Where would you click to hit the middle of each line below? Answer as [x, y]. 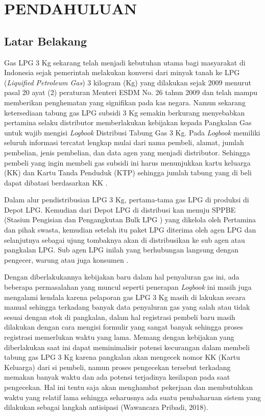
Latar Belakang [46, 41]
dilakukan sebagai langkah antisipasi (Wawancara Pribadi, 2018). [106, 407]
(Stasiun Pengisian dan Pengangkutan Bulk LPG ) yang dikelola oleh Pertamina [130, 219]
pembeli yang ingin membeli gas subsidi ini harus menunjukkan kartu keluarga [127, 162]
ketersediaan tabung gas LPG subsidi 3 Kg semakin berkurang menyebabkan [125, 112]
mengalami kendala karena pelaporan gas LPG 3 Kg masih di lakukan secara [125, 297]
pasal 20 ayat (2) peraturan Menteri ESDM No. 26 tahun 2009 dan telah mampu [131, 92]
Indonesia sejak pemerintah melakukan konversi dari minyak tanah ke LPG [122, 72]
